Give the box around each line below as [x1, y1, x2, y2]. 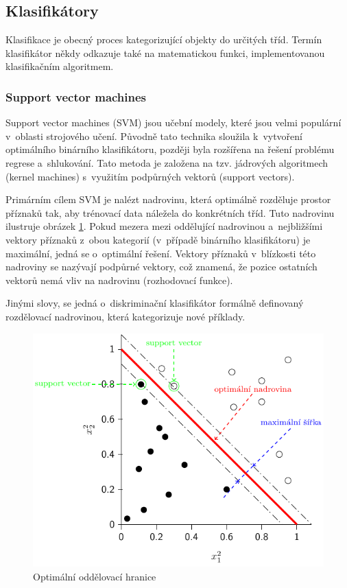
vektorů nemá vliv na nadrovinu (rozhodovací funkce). [5, 272, 233, 287]
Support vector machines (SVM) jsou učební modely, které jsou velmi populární [5, 115, 342, 130]
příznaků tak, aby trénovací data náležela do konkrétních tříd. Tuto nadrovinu [5, 205, 335, 220]
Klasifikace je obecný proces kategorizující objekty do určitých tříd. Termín [5, 32, 322, 47]
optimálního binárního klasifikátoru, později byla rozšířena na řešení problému [5, 142, 335, 156]
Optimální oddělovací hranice [33, 569, 156, 584]
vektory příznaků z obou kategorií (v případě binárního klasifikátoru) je [5, 232, 311, 246]
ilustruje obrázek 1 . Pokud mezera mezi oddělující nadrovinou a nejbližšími [5, 219, 323, 233]
